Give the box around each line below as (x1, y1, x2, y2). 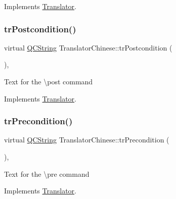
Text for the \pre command (4, 168, 90, 179)
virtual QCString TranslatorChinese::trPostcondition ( (4, 42, 172, 53)
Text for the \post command (4, 76, 93, 86)
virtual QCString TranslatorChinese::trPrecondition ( (4, 134, 169, 145)
